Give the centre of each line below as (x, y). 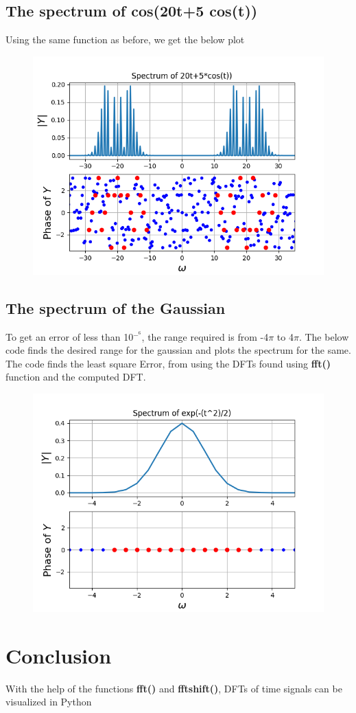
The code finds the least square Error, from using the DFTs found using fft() (168, 363)
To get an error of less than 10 (70, 336)
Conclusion (59, 655)
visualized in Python (49, 702)
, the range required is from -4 (205, 336)
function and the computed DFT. (76, 377)
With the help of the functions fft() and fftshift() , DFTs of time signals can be (174, 688)
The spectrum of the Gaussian (116, 307)
